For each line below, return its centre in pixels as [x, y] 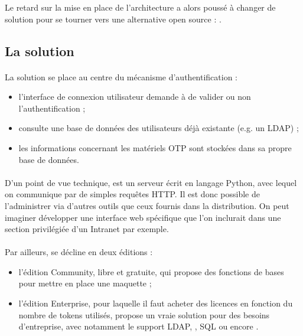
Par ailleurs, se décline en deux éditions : [79, 252]
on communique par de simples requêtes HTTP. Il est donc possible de [132, 194]
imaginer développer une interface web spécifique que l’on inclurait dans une [143, 217]
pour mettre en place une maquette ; [85, 283]
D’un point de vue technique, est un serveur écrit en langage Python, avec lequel [151, 182]
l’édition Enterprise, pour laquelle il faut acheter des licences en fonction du [156, 303]
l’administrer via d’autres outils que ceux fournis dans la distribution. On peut [147, 205]
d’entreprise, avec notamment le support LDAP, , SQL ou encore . [139, 326]
